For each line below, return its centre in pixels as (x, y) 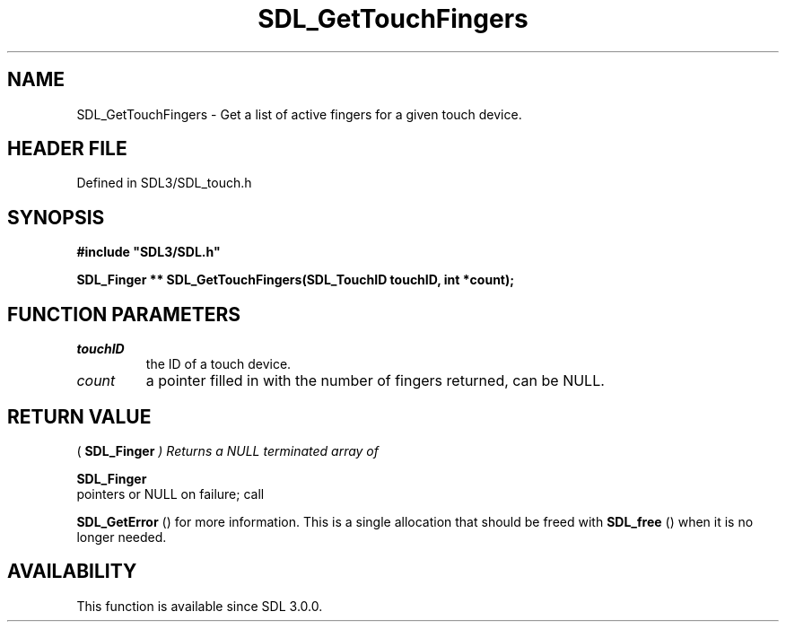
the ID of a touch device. (218, 364)
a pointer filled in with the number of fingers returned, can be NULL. (375, 381)
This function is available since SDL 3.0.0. (200, 606)
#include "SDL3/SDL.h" (148, 252)
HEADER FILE (67, 149)
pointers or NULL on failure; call (170, 494)
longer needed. (122, 537)
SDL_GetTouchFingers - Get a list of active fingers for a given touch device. (299, 114)
